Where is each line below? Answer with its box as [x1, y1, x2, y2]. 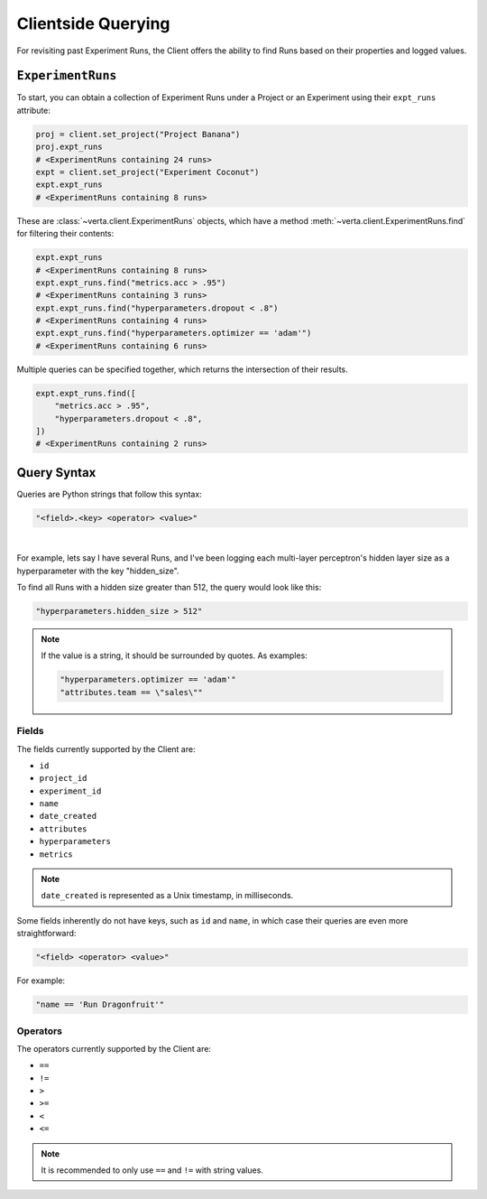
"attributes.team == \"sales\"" [60, 687, 203, 697]
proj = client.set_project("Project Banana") [35, 129, 241, 139]
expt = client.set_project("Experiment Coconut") [35, 167, 260, 177]
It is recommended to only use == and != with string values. [41, 1165, 263, 1176]
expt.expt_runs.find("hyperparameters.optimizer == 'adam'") [35, 328, 312, 339]
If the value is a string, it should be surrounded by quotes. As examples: [41, 650, 308, 661]
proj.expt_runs [35, 142, 103, 153]
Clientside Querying [16, 14, 170, 33]
